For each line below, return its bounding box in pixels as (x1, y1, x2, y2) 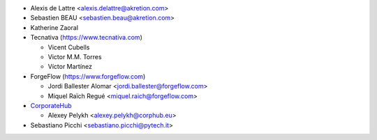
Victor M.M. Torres (47, 52, 102, 61)
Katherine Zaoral (30, 23, 79, 31)
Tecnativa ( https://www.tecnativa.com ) (30, 33, 142, 42)
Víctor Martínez (47, 63, 93, 71)
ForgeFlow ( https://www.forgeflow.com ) (30, 72, 146, 80)
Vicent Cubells (47, 42, 90, 52)
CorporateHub (30, 101, 73, 109)
